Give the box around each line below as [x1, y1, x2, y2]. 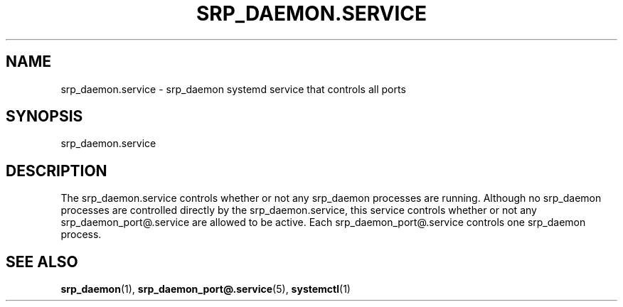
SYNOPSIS [6, 107, 83, 126]
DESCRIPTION [6, 161, 107, 180]
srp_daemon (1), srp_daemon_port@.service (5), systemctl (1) [60, 283, 351, 296]
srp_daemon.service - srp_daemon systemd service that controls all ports [60, 82, 406, 95]
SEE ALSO [6, 252, 78, 271]
